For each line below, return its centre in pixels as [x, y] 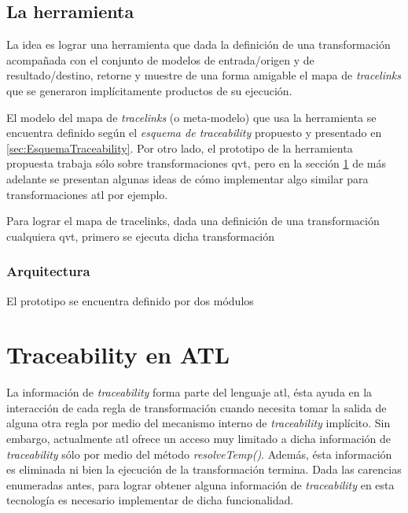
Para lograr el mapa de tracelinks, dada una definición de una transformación [193, 221]
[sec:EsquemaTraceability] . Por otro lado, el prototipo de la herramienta [180, 148]
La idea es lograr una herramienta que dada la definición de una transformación [198, 44]
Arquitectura [48, 271]
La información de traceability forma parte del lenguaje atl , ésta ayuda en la [189, 392]
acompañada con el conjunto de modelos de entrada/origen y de [160, 59]
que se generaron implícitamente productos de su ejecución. [149, 90]
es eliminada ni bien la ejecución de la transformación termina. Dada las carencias [204, 469]
